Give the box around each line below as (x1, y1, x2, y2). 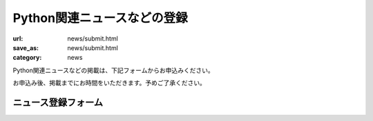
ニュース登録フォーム (12, 96, 104, 108)
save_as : (12, 43, 39, 52)
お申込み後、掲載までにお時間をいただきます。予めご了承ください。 (12, 79, 207, 87)
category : (12, 54, 42, 62)
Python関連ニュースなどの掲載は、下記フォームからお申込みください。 (12, 66, 214, 74)
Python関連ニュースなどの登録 (12, 10, 188, 25)
